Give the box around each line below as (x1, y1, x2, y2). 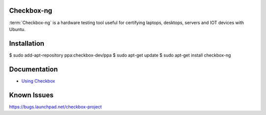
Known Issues (9, 91, 54, 99)
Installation (9, 39, 44, 48)
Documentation (9, 65, 58, 73)
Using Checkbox (21, 78, 55, 84)
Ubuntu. (9, 26, 26, 32)
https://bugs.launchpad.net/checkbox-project (9, 104, 102, 110)
